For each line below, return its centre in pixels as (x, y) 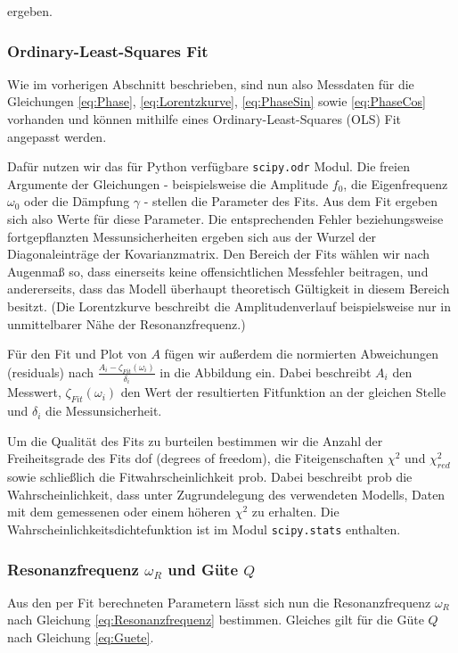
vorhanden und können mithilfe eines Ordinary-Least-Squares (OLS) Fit (204, 119)
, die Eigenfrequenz (396, 183)
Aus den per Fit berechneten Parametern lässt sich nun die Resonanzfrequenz (219, 602)
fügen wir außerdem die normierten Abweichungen (301, 354)
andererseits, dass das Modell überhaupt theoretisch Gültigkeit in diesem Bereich (229, 289)
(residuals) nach (51, 372)
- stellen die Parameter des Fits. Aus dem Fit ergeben (290, 201)
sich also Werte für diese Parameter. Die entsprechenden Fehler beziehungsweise (225, 219)
